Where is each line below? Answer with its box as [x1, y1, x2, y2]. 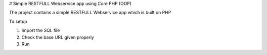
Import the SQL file [21, 27, 60, 34]
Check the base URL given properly [21, 34, 94, 40]
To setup [9, 18, 27, 24]
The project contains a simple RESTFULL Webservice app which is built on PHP [9, 10, 171, 16]
